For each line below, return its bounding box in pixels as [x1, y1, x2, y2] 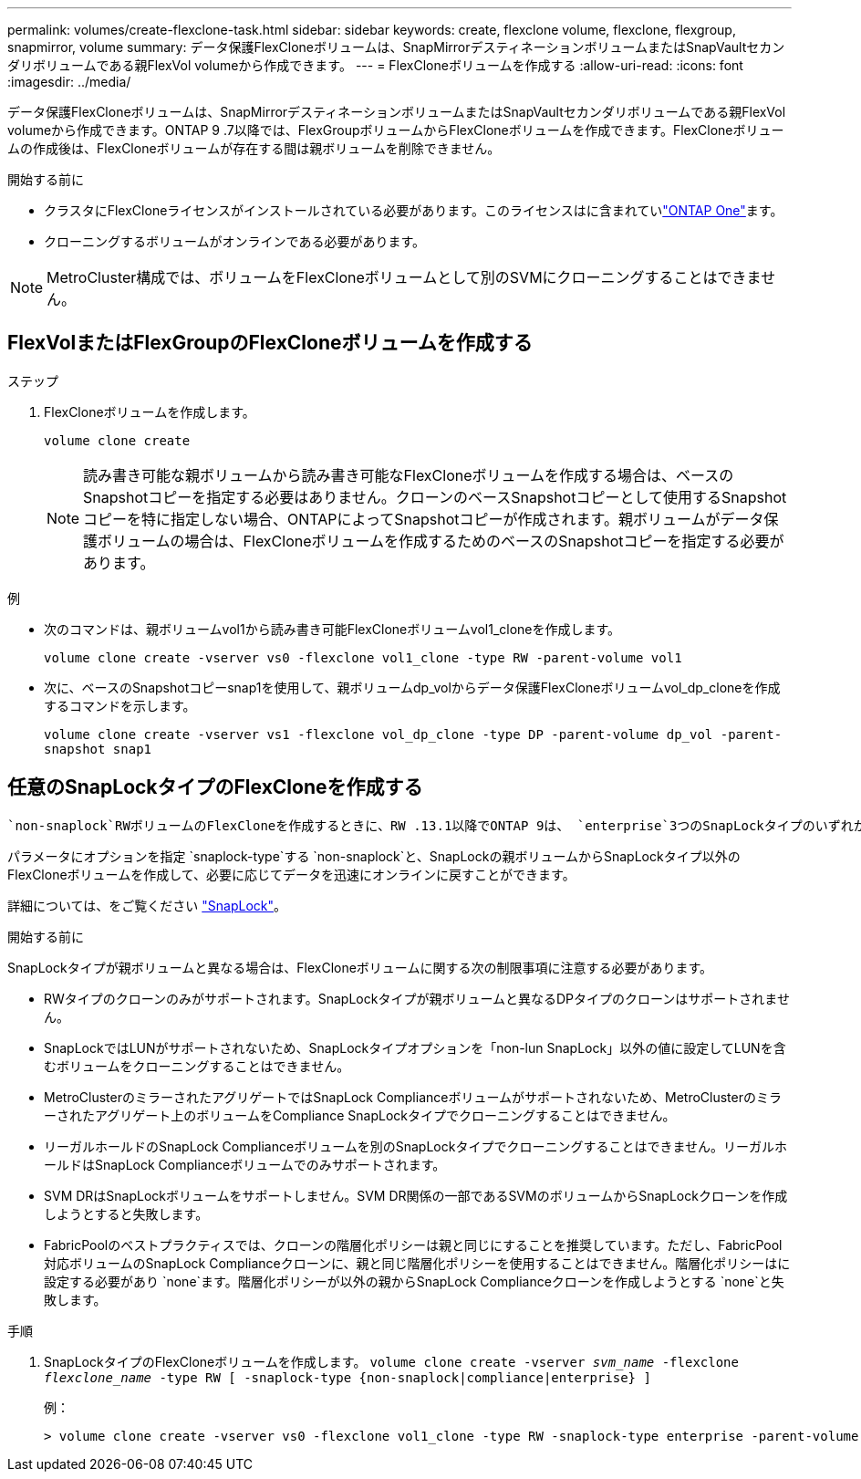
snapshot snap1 [44, 741, 152, 756]
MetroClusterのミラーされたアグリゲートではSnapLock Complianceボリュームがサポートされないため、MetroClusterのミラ [44, 1088, 782, 1105]
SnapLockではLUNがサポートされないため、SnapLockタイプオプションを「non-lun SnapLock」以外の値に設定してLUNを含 [44, 1039, 786, 1056]
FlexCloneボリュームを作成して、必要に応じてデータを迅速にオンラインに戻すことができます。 [7, 866, 576, 882]
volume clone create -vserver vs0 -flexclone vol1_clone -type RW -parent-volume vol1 [44, 650, 682, 665]
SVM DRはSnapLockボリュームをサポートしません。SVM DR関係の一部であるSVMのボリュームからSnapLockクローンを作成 [44, 1187, 788, 1203]
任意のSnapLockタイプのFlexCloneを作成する [7, 776, 423, 799]
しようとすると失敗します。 [44, 1205, 209, 1222]
